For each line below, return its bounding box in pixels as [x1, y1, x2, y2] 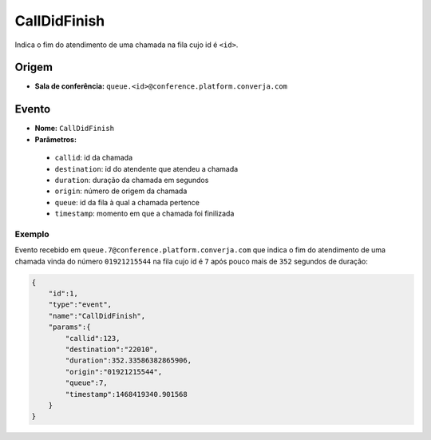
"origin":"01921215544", [65, 367, 163, 376]
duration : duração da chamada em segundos [54, 175, 209, 184]
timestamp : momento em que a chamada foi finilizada [54, 208, 235, 219]
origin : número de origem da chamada [54, 186, 188, 196]
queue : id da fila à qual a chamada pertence [54, 197, 200, 207]
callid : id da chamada [54, 153, 133, 163]
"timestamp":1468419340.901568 [65, 390, 188, 398]
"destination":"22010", [65, 344, 159, 354]
